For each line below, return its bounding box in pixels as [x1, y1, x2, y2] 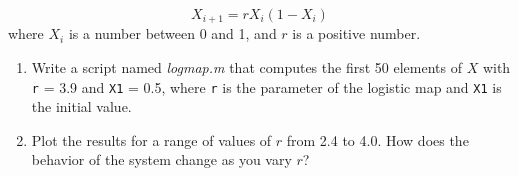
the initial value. [31, 96, 132, 117]
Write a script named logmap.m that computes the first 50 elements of [31, 57, 462, 78]
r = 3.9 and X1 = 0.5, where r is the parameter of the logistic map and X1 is [31, 76, 502, 97]
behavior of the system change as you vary [31, 149, 292, 170]
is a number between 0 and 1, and [68, 23, 277, 44]
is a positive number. [292, 23, 421, 44]
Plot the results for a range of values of [31, 129, 272, 150]
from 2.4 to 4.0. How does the [286, 129, 469, 150]
